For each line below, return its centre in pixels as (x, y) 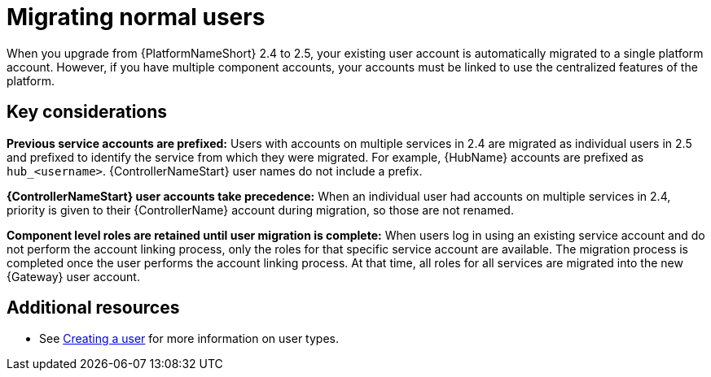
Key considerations (87, 112)
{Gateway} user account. (73, 276)
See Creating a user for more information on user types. (189, 339)
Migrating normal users (136, 17)
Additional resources (93, 308)
